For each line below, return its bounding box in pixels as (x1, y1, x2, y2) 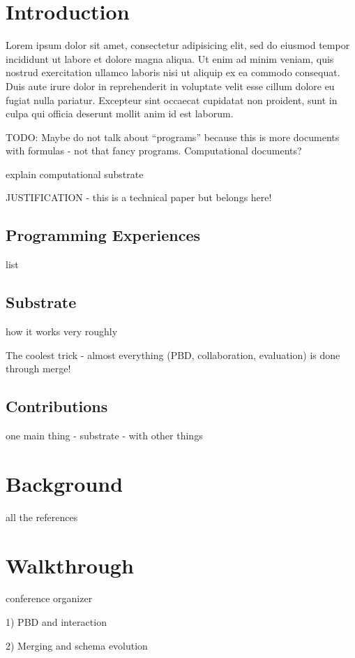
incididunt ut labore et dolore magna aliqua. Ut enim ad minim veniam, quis (6, 51, 334, 66)
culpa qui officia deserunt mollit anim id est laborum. (6, 106, 234, 121)
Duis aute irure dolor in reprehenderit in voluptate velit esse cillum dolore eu (6, 78, 335, 93)
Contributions (6, 395, 108, 417)
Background (6, 469, 123, 497)
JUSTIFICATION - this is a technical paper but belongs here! (6, 190, 272, 205)
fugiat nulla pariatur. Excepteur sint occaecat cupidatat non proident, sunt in (6, 92, 338, 107)
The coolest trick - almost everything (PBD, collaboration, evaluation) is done (6, 347, 340, 362)
